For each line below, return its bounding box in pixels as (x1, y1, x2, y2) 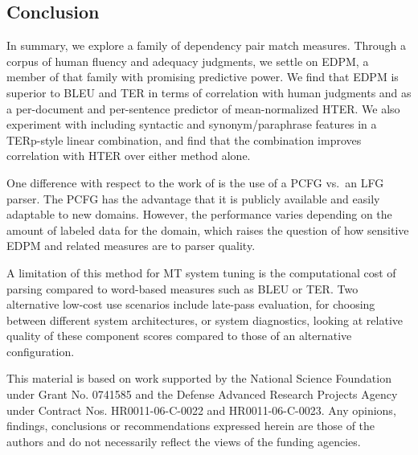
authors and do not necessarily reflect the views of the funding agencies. (6, 432, 361, 449)
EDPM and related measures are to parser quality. (6, 237, 256, 254)
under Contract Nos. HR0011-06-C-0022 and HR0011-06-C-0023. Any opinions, (6, 401, 396, 418)
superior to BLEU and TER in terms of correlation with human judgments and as (6, 84, 412, 100)
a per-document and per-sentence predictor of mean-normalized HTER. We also (6, 100, 400, 117)
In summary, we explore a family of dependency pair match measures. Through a (6, 37, 407, 54)
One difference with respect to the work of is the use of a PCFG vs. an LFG (6, 174, 384, 191)
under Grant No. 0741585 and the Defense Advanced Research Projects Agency (6, 386, 398, 403)
